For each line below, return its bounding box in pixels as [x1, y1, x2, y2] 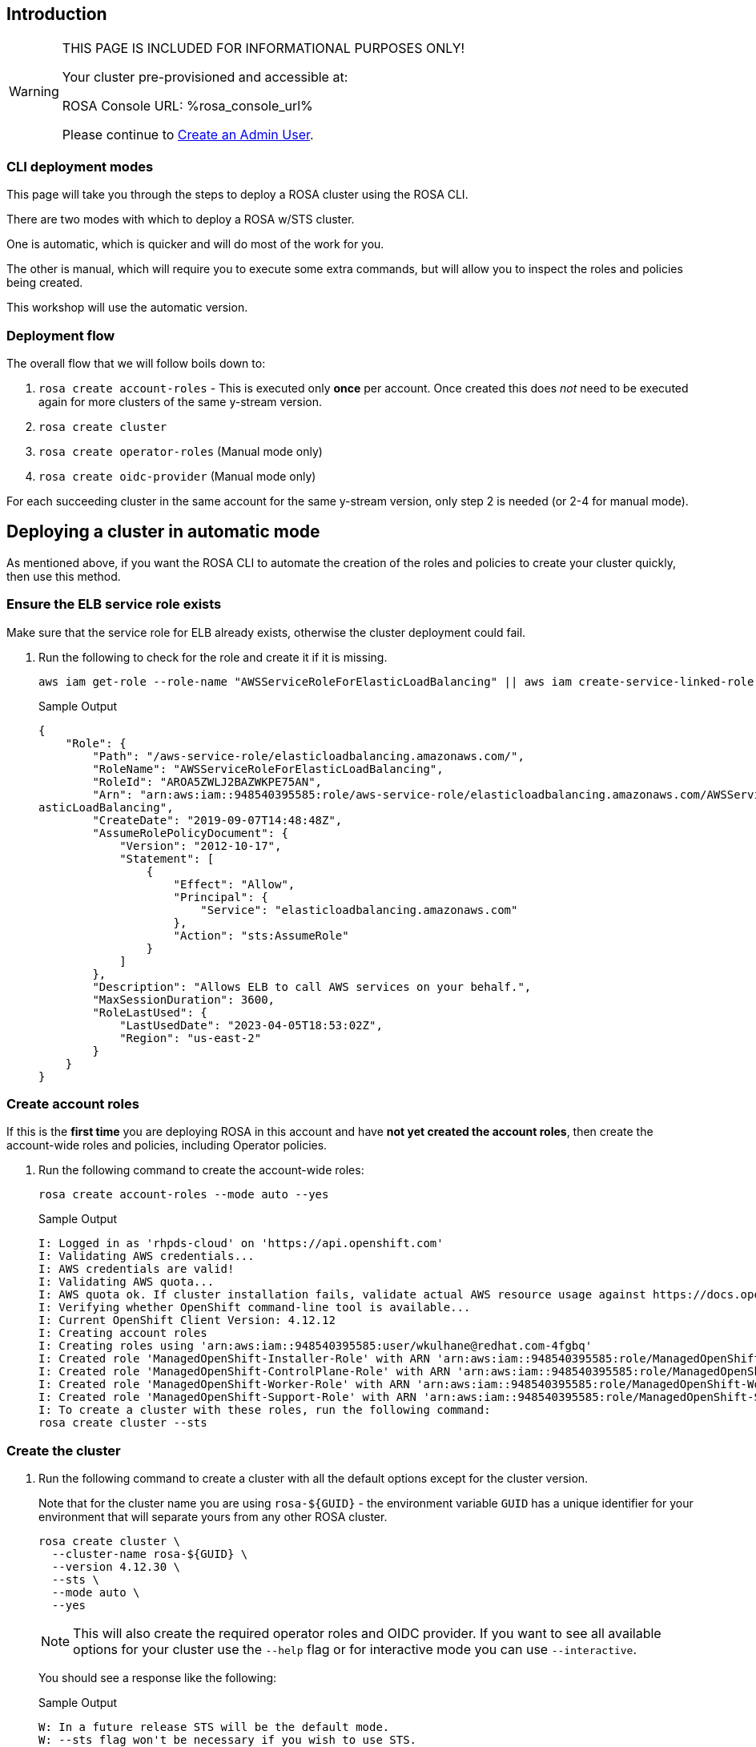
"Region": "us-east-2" [119, 1031, 262, 1045]
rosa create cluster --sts [38, 1416, 207, 1430]
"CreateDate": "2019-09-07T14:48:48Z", [92, 813, 343, 827]
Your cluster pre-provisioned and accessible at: [62, 69, 348, 86]
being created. [6, 276, 83, 290]
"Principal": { [173, 890, 268, 904]
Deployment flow [6, 327, 115, 344]
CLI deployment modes [6, 158, 154, 175]
